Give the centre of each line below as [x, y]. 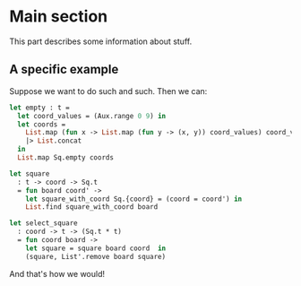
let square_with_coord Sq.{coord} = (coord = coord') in [134, 199]
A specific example [64, 69]
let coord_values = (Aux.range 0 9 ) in [92, 116]
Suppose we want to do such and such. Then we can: [108, 91]
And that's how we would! [57, 273]
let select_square [43, 223]
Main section [59, 17]
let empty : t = [39, 108]
